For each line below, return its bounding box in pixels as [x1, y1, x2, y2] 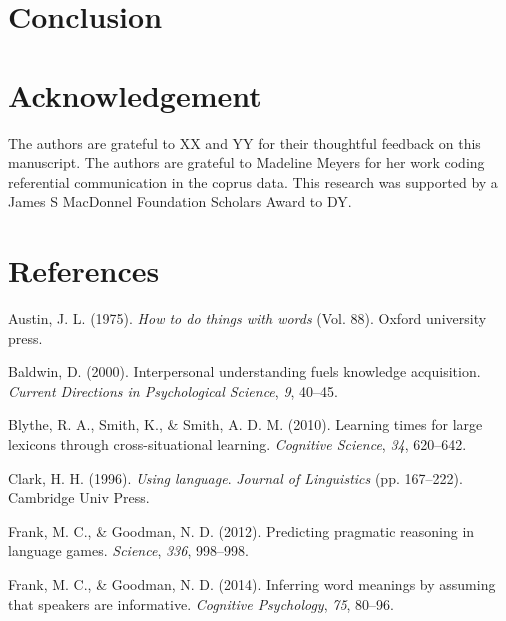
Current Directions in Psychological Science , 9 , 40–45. [8, 380, 338, 401]
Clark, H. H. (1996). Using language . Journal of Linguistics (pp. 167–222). [8, 467, 463, 488]
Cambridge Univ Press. [8, 487, 150, 508]
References [8, 250, 160, 291]
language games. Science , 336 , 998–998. [8, 540, 249, 561]
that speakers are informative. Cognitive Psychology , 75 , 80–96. [8, 593, 394, 614]
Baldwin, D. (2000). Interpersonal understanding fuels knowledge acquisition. [8, 361, 481, 382]
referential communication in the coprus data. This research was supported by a [8, 171, 498, 192]
